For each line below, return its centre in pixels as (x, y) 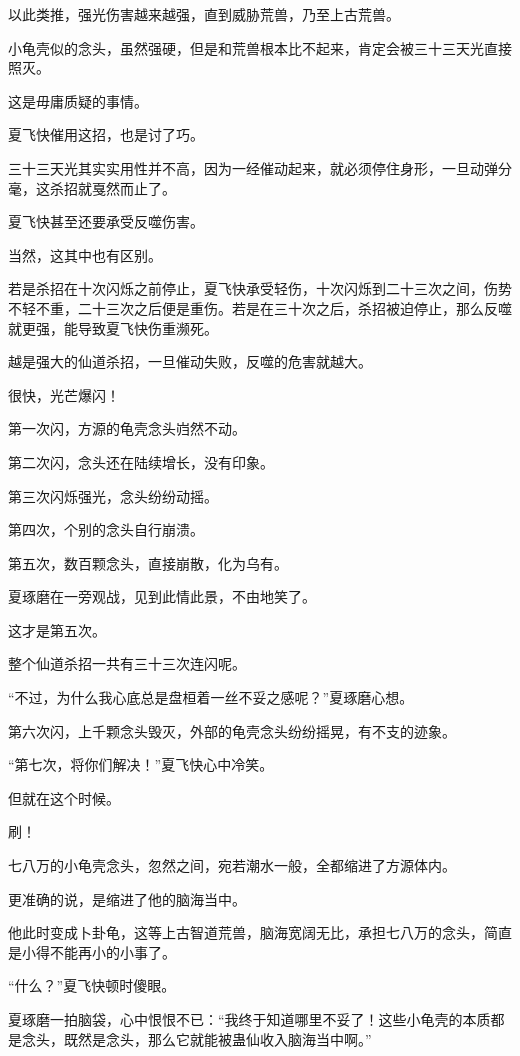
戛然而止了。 (133, 187)
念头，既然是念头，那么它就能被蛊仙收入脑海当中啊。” (196, 1038)
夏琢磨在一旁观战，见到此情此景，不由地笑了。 (162, 596)
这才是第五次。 (57, 629)
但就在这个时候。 (64, 797)
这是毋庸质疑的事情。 (78, 100)
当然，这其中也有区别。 (85, 254)
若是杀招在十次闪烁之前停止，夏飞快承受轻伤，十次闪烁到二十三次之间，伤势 (260, 288)
